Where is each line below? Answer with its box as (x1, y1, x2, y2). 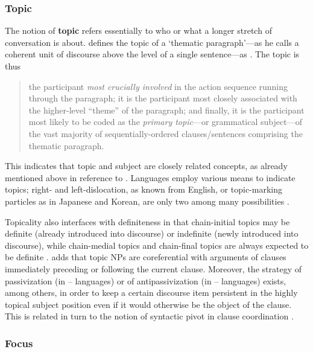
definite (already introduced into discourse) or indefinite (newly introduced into (5, 227, 299, 240)
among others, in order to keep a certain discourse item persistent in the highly (5, 286, 298, 299)
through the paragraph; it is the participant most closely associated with (28, 92, 297, 104)
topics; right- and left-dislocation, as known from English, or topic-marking (5, 183, 282, 196)
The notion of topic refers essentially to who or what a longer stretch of (5, 24, 272, 37)
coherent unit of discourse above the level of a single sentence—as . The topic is (5, 48, 300, 60)
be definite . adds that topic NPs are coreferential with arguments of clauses (5, 251, 286, 263)
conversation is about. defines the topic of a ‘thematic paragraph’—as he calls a (5, 36, 299, 48)
